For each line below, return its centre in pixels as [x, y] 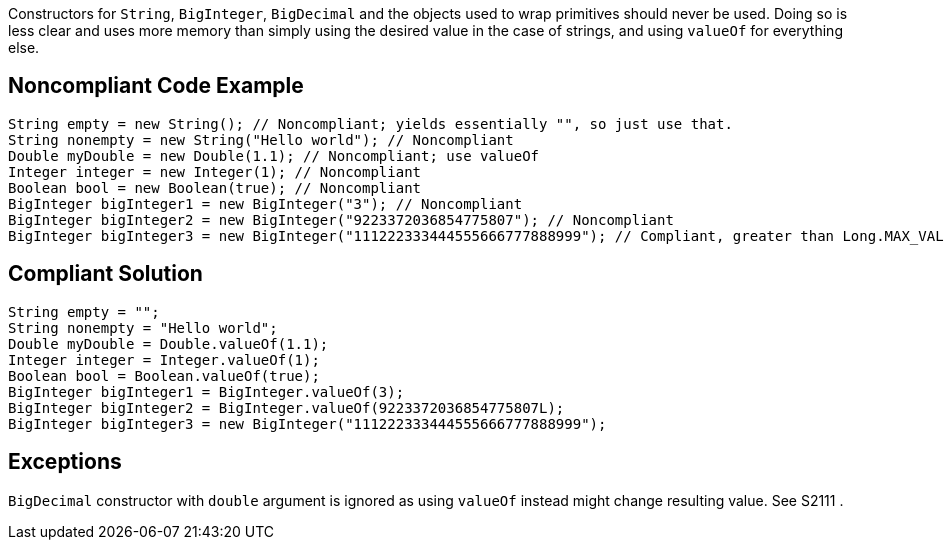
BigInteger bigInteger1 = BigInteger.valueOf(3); [206, 391]
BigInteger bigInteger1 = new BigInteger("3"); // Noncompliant [265, 203]
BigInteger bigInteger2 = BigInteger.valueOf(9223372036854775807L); [286, 407]
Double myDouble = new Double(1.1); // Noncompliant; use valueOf [274, 155]
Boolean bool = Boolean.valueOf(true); [164, 375]
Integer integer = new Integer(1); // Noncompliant [215, 171]
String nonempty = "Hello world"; [143, 327]
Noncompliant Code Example [156, 86]
